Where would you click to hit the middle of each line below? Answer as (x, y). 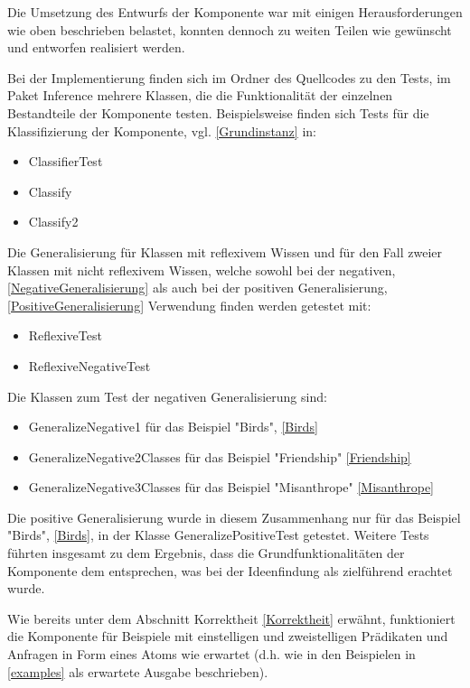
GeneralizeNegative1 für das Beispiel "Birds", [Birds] (173, 427)
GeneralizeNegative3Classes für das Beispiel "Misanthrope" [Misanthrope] (231, 487)
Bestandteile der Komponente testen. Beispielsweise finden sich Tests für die (218, 112)
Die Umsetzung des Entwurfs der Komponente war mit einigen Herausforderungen (235, 12)
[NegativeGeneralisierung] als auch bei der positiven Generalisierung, (197, 288)
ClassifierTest (66, 161)
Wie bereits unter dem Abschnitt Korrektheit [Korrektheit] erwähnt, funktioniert (231, 618)
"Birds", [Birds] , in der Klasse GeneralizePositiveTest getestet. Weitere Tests (218, 535)
